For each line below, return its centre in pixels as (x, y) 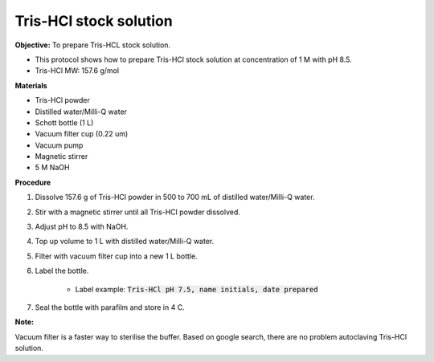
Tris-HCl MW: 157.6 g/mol (77, 71)
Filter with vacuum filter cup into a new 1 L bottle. (116, 256)
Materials (31, 85)
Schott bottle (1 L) (64, 122)
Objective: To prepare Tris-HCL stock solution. (93, 45)
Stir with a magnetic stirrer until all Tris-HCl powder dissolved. (137, 212)
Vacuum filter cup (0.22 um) (82, 134)
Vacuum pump (59, 145)
